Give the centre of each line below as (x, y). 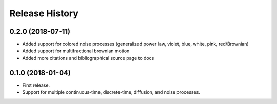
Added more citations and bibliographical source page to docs (88, 58)
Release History (44, 13)
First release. (36, 85)
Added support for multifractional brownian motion (76, 51)
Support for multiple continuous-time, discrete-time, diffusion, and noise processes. (111, 92)
